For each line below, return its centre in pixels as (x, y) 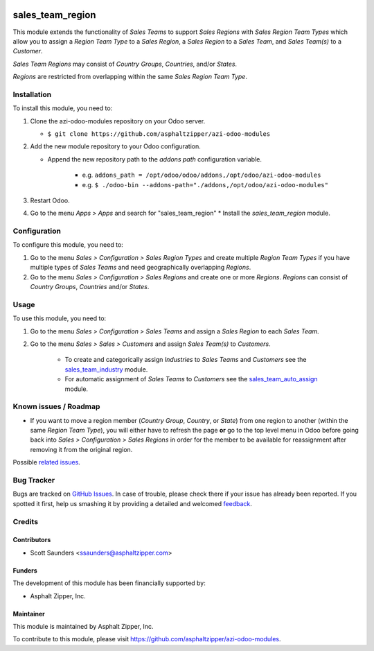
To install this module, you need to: (63, 108)
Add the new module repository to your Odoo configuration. (115, 146)
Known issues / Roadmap (56, 407)
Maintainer (29, 614)
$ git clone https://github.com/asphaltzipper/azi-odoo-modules (159, 134)
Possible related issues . (47, 462)
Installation (32, 94)
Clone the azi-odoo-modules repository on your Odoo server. (118, 121)
